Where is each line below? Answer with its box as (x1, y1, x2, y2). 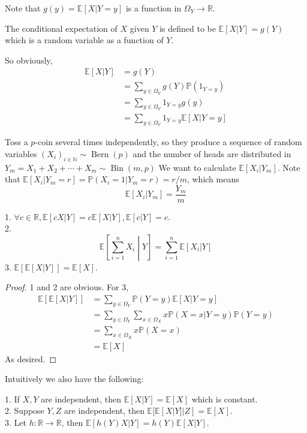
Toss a (5, 136, 28, 148)
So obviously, (5, 53, 53, 66)
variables (5, 147, 37, 160)
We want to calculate (158, 161, 236, 173)
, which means (186, 173, 239, 185)
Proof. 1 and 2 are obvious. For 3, (5, 281, 129, 293)
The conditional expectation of (5, 22, 118, 34)
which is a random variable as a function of (5, 34, 164, 46)
